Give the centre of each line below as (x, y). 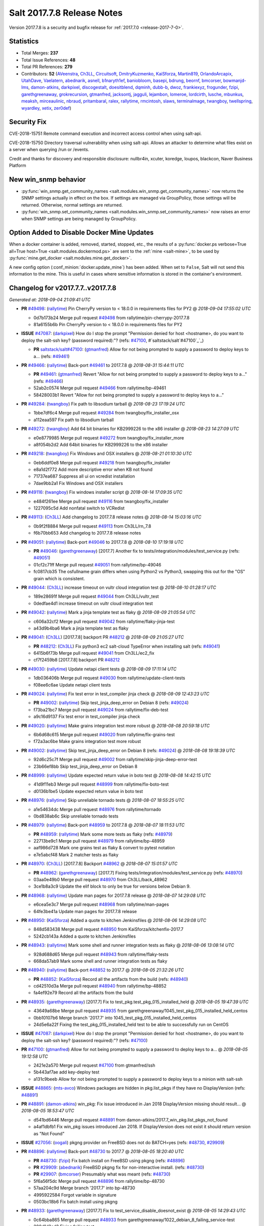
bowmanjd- (235, 80)
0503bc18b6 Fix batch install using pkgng (76, 1202)
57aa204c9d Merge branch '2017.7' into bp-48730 (84, 1188)
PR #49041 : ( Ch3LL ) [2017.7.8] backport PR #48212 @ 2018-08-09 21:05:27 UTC (103, 637)
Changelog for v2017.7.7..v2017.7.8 (63, 288)
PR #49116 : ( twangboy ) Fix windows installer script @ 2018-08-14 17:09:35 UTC (102, 492)
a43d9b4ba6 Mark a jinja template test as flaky (81, 628)
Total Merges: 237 (40, 53)
